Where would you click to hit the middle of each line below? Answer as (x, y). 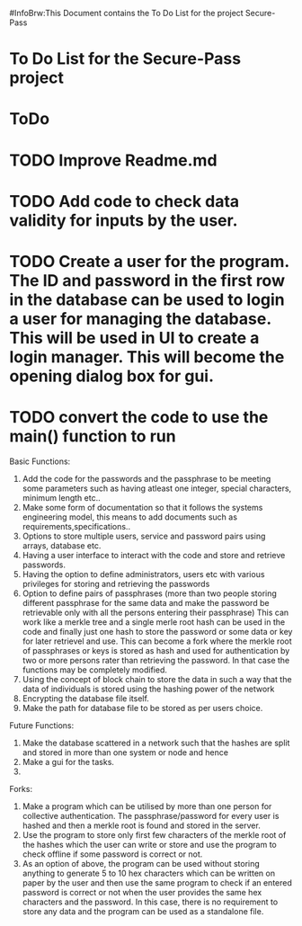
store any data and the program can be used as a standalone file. (143, 911)
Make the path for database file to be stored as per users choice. (142, 708)
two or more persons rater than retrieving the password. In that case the (156, 660)
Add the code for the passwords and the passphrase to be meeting (147, 478)
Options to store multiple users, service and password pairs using (144, 536)
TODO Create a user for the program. (149, 261)
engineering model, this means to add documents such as (130, 517)
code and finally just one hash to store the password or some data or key (157, 631)
